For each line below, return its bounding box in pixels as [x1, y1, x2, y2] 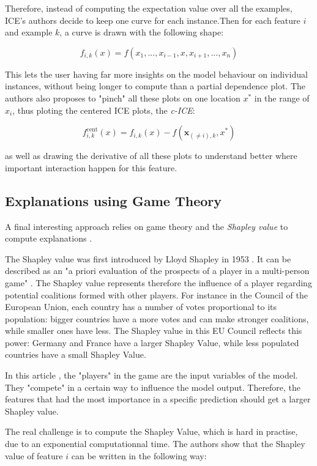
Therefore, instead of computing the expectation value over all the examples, [5, 2, 293, 14]
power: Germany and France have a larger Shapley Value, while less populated [5, 336, 299, 349]
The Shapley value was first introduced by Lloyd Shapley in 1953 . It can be [5, 252, 291, 265]
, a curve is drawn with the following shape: [59, 26, 224, 39]
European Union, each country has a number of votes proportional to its [5, 300, 277, 313]
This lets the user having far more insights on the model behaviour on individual [5, 67, 308, 80]
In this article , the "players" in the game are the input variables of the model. [5, 369, 298, 382]
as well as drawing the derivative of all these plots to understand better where [5, 149, 297, 162]
